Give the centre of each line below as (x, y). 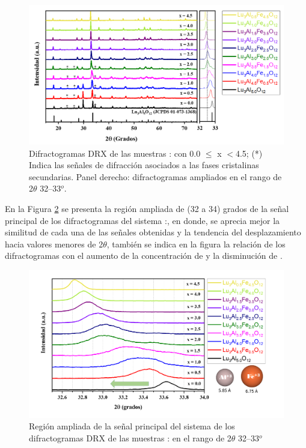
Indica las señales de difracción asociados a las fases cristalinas (144, 165)
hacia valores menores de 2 (54, 244)
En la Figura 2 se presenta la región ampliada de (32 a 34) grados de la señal (147, 209)
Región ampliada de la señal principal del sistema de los (132, 426)
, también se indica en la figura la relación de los (196, 244)
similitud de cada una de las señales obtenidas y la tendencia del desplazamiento (153, 232)
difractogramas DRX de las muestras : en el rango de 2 (130, 438)
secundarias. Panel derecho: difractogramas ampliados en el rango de (155, 176)
